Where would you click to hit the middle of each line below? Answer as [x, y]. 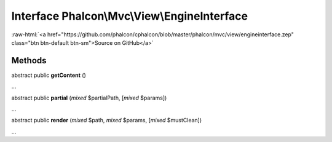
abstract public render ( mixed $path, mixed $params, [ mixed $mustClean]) [107, 120]
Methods [29, 61]
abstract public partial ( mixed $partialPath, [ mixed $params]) [89, 98]
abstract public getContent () [49, 75]
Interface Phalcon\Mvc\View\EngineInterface [130, 16]
